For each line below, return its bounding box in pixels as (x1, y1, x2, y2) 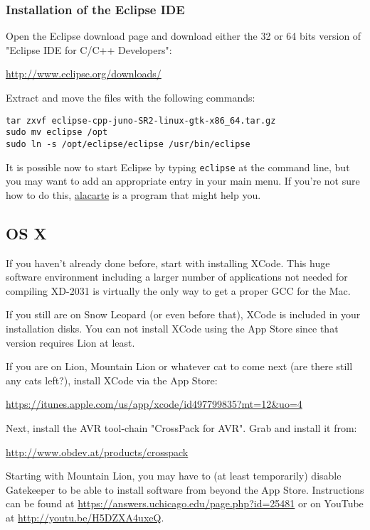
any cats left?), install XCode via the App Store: (6, 372, 218, 387)
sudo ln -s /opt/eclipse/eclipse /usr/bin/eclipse (6, 139, 250, 149)
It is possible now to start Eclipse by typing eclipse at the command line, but (6, 159, 350, 174)
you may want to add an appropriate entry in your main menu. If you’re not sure (6, 173, 360, 188)
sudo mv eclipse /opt (6, 127, 108, 138)
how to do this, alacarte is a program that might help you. (6, 187, 261, 202)
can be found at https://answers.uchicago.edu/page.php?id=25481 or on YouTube (6, 496, 364, 511)
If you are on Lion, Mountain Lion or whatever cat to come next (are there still (6, 359, 353, 374)
